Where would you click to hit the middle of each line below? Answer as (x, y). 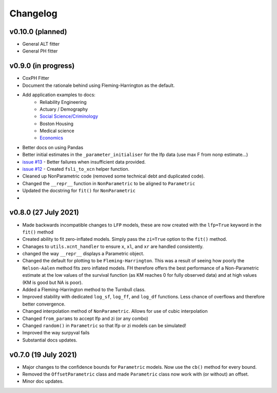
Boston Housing (57, 123)
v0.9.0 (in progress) (42, 66)
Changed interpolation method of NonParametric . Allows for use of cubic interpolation (115, 311)
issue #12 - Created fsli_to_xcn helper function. (76, 169)
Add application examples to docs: (59, 95)
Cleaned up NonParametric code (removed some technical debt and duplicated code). (114, 176)
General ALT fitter (41, 44)
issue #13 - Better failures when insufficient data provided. (84, 162)
